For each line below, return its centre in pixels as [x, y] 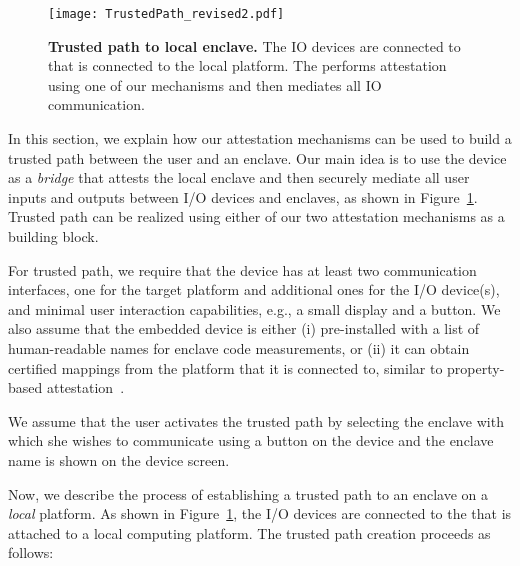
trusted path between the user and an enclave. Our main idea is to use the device [257, 157]
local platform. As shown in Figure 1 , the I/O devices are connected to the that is [260, 513]
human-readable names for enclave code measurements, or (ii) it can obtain [239, 347]
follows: [31, 552]
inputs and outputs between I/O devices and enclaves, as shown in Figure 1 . [243, 196]
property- [476, 367]
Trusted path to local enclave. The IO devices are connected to [254, 45]
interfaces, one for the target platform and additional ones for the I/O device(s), [254, 289]
